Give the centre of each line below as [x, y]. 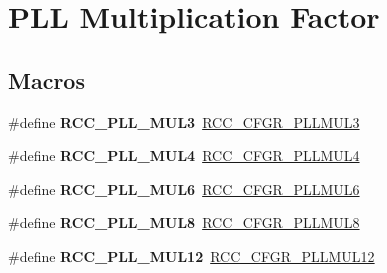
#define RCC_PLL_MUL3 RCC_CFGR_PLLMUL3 [184, 121]
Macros [46, 79]
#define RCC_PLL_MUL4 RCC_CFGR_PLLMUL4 [184, 155]
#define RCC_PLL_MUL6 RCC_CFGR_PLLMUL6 [184, 188]
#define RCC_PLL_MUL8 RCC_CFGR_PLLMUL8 [184, 222]
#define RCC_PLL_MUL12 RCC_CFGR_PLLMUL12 [191, 255]
